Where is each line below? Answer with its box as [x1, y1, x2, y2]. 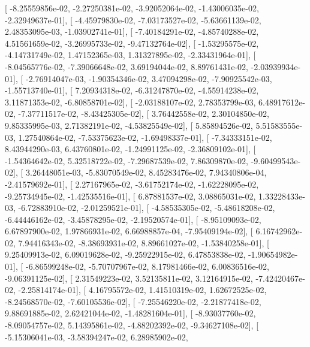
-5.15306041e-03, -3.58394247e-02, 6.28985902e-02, [5, 330, 188, 343]
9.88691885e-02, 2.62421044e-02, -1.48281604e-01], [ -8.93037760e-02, [5, 307, 256, 319]
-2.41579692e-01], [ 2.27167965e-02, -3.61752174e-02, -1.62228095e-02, [5, 177, 259, 190]
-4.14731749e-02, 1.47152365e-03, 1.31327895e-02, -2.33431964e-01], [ [5, 49, 256, 61]
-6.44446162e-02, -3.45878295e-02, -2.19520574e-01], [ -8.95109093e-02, [5, 213, 261, 225]
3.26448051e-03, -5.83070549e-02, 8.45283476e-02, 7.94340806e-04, [25, 166, 267, 179]
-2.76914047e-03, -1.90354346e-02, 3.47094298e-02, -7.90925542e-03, [25, 72, 272, 85]
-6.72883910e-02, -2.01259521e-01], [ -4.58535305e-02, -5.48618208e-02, [18, 201, 275, 214]
